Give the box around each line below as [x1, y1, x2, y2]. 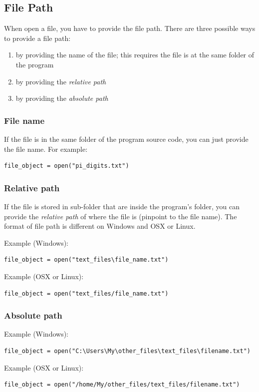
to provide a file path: [4, 32, 71, 43]
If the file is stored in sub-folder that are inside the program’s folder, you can [4, 201, 240, 211]
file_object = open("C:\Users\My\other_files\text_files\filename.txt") [4, 347, 251, 355]
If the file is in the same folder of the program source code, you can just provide [4, 133, 249, 144]
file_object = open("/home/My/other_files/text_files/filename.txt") [4, 381, 240, 389]
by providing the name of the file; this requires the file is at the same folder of [15, 49, 255, 60]
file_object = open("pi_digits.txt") [4, 162, 129, 170]
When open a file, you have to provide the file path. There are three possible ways [4, 23, 256, 33]
